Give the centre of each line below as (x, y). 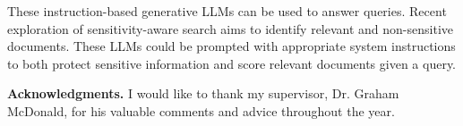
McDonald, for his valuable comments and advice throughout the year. (201, 110)
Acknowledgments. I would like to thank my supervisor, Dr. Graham (203, 93)
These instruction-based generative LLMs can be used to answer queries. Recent (227, 11)
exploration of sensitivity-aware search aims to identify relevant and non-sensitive (231, 28)
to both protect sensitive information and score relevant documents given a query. (232, 63)
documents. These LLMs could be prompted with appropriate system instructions (231, 46)
